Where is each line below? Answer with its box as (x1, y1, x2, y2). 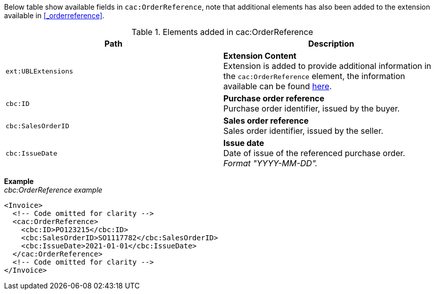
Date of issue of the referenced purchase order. (223, 148, 406, 158)
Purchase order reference (223, 93, 325, 103)
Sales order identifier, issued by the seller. (223, 126, 384, 136)
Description (308, 39, 354, 49)
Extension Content (223, 51, 296, 61)
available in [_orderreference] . (4, 11, 105, 20)
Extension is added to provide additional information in (223, 61, 431, 71)
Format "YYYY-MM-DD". (223, 158, 318, 168)
